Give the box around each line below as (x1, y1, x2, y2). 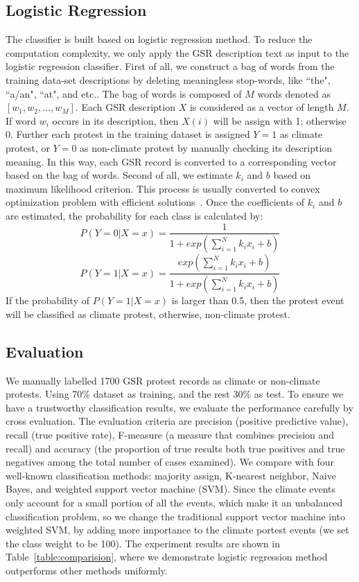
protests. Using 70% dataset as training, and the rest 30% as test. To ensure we (6, 387, 344, 401)
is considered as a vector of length (189, 100, 334, 114)
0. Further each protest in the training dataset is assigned (6, 127, 250, 141)
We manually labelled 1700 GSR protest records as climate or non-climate (6, 373, 320, 387)
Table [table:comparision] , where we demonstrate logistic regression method (6, 549, 328, 564)
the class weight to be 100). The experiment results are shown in (6, 536, 280, 550)
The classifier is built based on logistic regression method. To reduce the (6, 32, 313, 46)
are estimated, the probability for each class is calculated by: (6, 208, 263, 222)
